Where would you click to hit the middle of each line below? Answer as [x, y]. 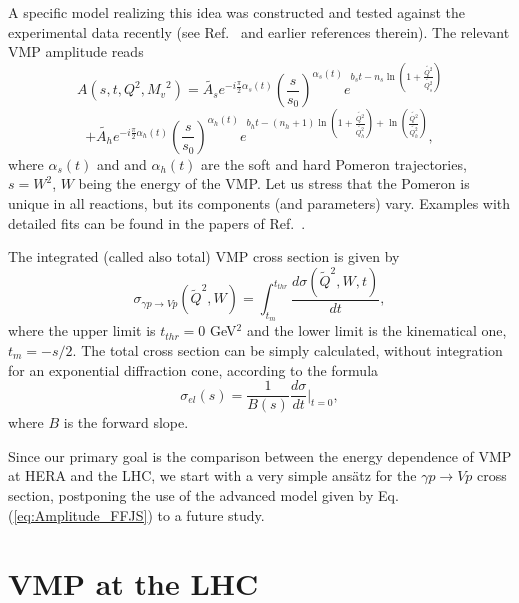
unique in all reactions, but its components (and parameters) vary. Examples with [259, 202]
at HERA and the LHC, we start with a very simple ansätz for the [212, 475]
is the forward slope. [126, 422]
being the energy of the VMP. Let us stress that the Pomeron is [274, 183]
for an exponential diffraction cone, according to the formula [193, 369]
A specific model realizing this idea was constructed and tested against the [237, 12]
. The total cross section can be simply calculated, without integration [287, 349]
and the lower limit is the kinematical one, [376, 330]
